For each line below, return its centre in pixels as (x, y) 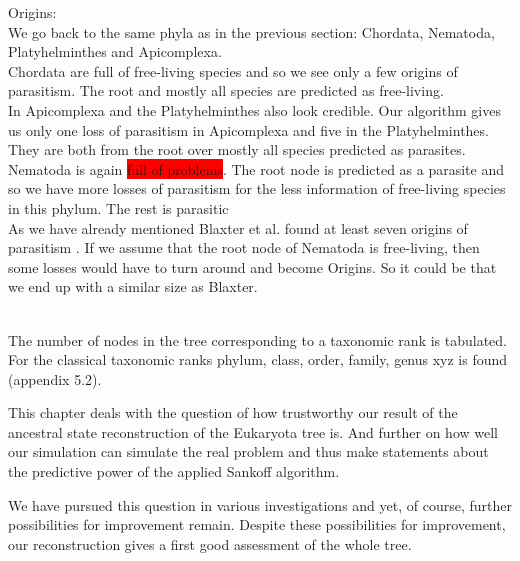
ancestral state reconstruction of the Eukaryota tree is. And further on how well (253, 431)
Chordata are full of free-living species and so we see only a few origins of (233, 70)
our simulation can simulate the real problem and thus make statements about (248, 451)
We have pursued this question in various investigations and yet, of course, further (260, 504)
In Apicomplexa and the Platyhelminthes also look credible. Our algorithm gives (254, 109)
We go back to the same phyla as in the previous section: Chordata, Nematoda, (251, 31)
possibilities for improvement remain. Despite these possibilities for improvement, (257, 524)
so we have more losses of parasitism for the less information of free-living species (257, 188)
